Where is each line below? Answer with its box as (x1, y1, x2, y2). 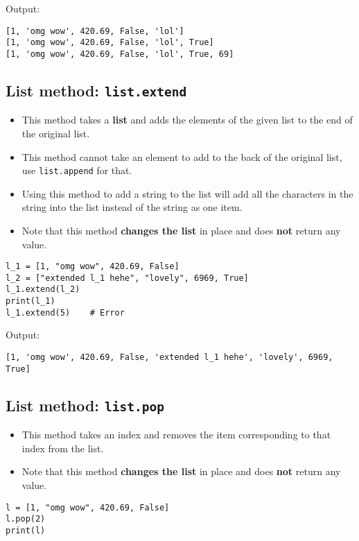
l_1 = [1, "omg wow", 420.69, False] (6, 261, 179, 272)
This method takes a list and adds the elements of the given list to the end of (21, 112, 353, 127)
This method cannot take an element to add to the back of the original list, (21, 149, 342, 164)
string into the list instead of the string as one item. (21, 200, 243, 214)
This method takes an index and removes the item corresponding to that (21, 427, 331, 442)
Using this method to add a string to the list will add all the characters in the (21, 186, 353, 200)
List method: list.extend (6, 79, 187, 101)
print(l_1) (6, 296, 55, 307)
